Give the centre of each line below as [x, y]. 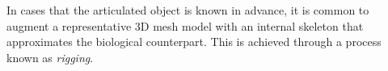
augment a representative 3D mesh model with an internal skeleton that [185, 25]
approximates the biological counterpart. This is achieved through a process [194, 42]
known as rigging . [50, 57]
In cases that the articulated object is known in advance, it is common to [188, 10]
